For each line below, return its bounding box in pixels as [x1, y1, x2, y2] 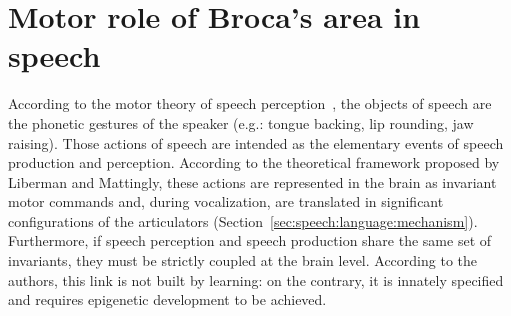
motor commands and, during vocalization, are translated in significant [8, 191, 444, 212]
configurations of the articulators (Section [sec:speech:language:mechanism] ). [8, 210, 478, 231]
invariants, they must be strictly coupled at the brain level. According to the [8, 250, 477, 271]
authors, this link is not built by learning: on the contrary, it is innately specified [8, 269, 504, 290]
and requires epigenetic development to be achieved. [8, 289, 327, 310]
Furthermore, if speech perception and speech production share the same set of [8, 230, 492, 251]
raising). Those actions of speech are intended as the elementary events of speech [8, 132, 504, 153]
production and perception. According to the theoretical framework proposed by [8, 152, 500, 173]
